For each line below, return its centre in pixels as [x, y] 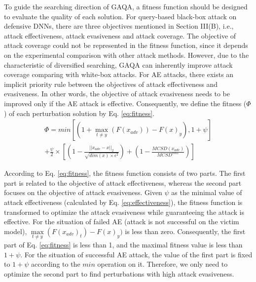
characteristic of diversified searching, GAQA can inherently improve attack [118, 64]
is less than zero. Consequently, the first [185, 231]
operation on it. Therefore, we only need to [163, 264]
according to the [56, 264]
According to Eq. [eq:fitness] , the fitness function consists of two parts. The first [125, 173]
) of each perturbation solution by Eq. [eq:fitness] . [79, 113]
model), [16, 231]
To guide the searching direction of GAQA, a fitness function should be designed [126, 6]
